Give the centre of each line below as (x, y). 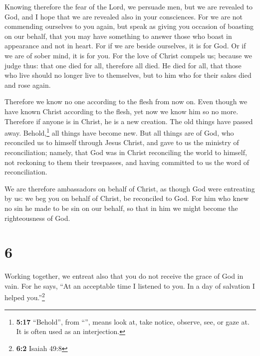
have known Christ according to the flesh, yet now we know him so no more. (122, 111)
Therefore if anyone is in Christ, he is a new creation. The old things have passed (129, 121)
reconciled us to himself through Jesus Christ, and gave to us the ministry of (122, 142)
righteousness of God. (37, 218)
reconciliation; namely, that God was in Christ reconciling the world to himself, (126, 152)
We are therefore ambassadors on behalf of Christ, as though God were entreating (130, 188)
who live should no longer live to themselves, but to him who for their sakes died (128, 75)
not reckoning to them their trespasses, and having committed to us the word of (127, 162)
